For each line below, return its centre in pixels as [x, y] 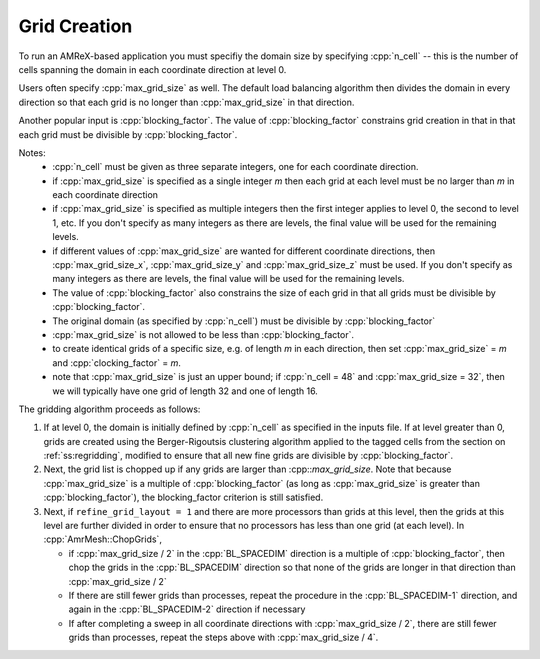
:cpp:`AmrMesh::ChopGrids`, [102, 539]
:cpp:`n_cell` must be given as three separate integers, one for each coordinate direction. [235, 167]
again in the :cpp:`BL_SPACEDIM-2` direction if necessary [187, 609]
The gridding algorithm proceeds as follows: [109, 409]
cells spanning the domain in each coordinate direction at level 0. [152, 69]
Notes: [32, 152]
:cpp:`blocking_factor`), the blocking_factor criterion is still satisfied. [183, 497]
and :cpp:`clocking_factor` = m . [117, 362]
